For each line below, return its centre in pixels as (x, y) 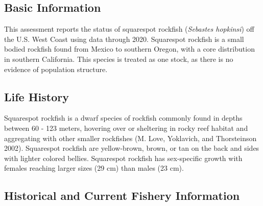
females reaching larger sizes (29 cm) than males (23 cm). (94, 168)
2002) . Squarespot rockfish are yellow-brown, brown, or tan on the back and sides (132, 148)
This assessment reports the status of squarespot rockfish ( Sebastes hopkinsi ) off (129, 29)
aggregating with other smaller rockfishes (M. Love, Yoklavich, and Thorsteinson (130, 138)
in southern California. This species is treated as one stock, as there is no (119, 59)
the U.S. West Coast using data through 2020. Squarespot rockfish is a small (124, 39)
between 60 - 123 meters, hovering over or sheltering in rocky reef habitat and (126, 128)
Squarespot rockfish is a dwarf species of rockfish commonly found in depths (123, 118)
